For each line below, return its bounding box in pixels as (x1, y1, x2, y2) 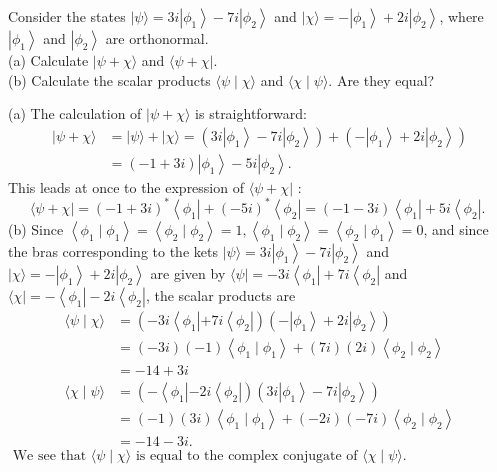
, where (439, 6, 484, 26)
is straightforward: (195, 103, 308, 124)
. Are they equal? (328, 69, 435, 90)
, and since (423, 218, 489, 239)
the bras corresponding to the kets (8, 240, 218, 261)
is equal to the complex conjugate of (135, 449, 358, 464)
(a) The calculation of (8, 103, 142, 124)
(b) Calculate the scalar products (8, 69, 211, 90)
